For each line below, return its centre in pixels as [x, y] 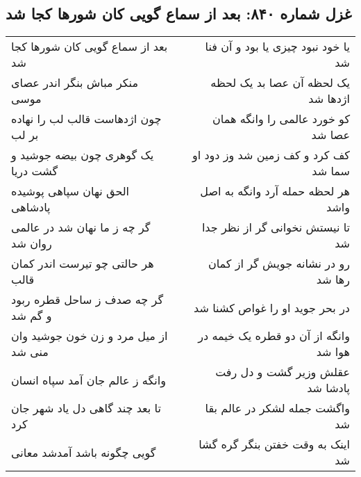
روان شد [32, 243]
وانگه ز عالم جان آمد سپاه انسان [89, 380]
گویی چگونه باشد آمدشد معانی [84, 452]
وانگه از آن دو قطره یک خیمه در [274, 336]
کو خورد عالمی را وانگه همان [281, 119]
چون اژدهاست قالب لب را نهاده [86, 119]
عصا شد [330, 135]
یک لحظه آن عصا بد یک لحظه [280, 83]
